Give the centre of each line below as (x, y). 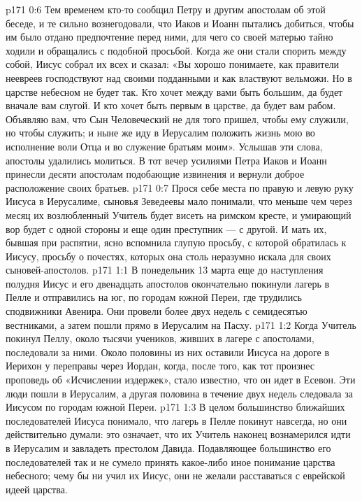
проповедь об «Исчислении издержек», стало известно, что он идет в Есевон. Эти (181, 380)
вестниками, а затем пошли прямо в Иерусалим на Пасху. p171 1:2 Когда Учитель (181, 324)
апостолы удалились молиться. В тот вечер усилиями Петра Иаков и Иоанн (166, 160)
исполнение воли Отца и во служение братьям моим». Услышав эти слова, (164, 146)
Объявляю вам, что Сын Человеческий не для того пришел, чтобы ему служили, (177, 119)
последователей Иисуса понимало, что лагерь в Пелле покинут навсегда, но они (176, 420)
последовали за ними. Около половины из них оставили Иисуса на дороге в (168, 352)
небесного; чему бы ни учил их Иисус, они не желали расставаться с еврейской (175, 475)
